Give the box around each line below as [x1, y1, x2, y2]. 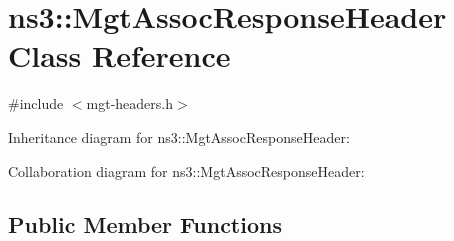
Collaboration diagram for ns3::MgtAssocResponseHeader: [8, 160, 365, 181]
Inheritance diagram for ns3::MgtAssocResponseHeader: [8, 126, 350, 147]
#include [8, 93, 64, 114]
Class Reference [8, 35, 231, 76]
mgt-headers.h [86, 93, 174, 114]
